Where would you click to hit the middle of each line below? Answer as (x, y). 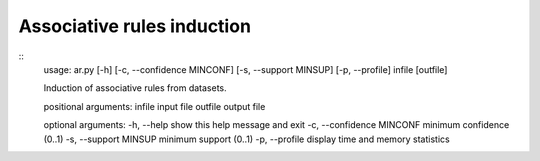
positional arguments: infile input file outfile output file (154, 106)
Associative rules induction (135, 26)
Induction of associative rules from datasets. (135, 88)
